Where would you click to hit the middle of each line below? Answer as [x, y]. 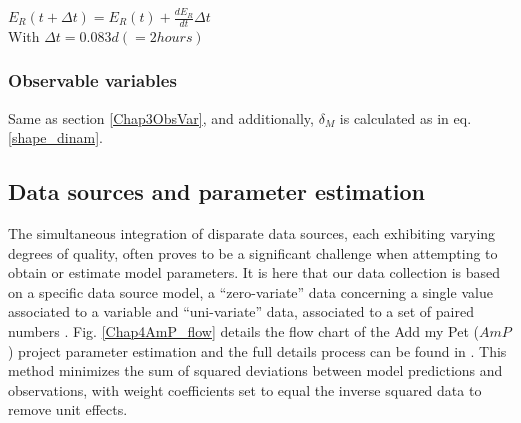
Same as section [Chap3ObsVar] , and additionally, [161, 117]
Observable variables [92, 80]
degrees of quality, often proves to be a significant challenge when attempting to [253, 252]
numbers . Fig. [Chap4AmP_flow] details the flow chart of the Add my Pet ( [243, 331]
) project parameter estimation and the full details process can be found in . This [257, 350]
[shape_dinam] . [56, 137]
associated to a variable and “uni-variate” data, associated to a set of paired [241, 311]
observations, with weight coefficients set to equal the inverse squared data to [245, 389]
